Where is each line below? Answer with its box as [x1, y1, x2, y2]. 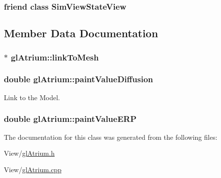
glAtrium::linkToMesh [11, 51, 99, 63]
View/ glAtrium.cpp [4, 164, 62, 174]
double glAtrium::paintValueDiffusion [4, 73, 153, 85]
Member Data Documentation [4, 26, 158, 41]
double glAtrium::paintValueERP [4, 113, 137, 125]
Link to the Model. [4, 92, 60, 102]
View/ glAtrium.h [4, 148, 55, 158]
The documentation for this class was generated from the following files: [4, 132, 218, 142]
